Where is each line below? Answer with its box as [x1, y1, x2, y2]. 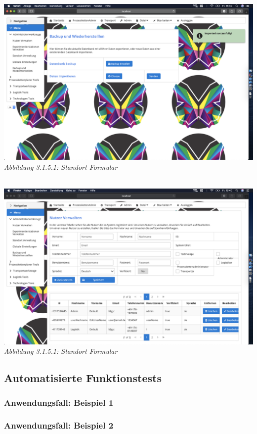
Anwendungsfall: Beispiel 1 [4, 396, 114, 408]
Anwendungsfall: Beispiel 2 [4, 419, 114, 431]
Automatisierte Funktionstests [4, 370, 162, 386]
